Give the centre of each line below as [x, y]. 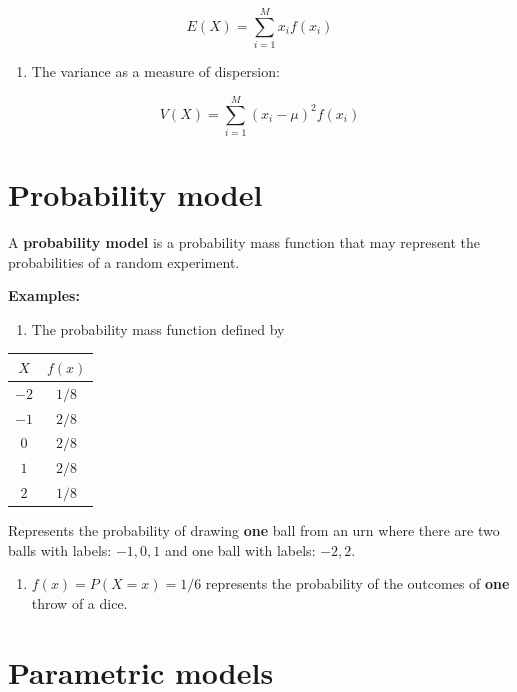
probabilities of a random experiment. [124, 261]
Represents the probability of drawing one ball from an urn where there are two [254, 530]
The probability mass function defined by [158, 328]
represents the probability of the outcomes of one [357, 583]
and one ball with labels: [240, 549]
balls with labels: [60, 549]
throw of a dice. [79, 602]
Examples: [44, 295]
